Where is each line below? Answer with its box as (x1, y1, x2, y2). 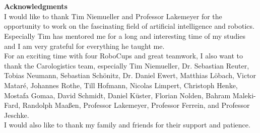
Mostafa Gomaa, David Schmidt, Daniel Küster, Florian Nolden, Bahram (4, 90, 231, 100)
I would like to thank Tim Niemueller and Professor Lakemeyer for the (4, 11, 222, 21)
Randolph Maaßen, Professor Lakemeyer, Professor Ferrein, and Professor (22, 100, 250, 110)
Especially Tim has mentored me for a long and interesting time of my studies (4, 30, 245, 41)
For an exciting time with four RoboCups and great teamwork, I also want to (4, 50, 243, 61)
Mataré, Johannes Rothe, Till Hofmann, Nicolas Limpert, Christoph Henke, (4, 80, 238, 90)
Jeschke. (4, 109, 29, 120)
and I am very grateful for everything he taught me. (4, 40, 165, 51)
